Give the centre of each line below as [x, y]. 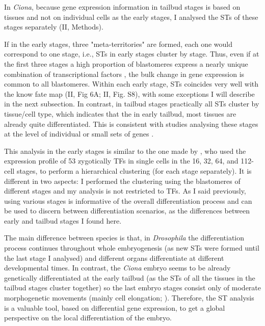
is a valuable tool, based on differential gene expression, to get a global [115, 307]
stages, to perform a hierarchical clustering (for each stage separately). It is [134, 170]
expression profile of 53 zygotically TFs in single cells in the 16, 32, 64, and [121, 161]
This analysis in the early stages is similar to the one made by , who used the [125, 151]
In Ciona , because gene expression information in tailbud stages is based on [122, 7]
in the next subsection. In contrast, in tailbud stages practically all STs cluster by [132, 104]
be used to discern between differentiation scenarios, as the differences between [127, 211]
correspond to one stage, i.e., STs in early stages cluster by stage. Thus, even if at [132, 54]
